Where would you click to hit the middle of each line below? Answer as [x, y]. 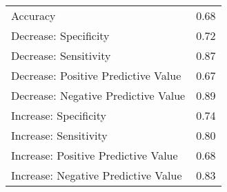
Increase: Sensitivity [59, 135]
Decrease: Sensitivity [61, 55]
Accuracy [33, 15]
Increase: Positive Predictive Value [95, 155]
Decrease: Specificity [60, 35]
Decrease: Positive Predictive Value [96, 75]
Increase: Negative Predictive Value [97, 175]
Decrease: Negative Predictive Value [98, 95]
